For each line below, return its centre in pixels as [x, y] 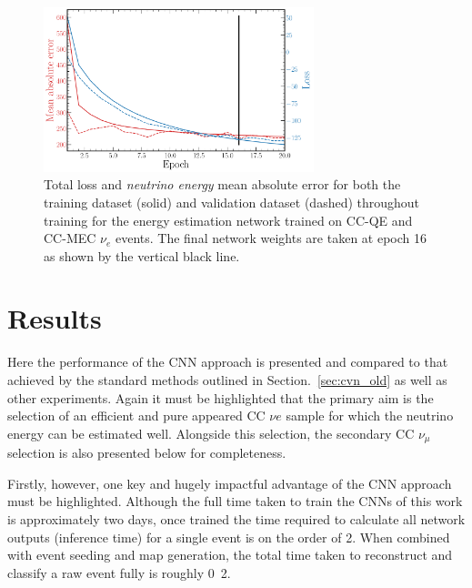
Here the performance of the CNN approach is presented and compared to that [228, 362]
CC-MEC [70, 238]
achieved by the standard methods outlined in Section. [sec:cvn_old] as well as [227, 380]
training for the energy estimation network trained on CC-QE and [228, 220]
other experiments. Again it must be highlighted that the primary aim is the [221, 397]
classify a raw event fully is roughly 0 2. [119, 572]
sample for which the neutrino [370, 416]
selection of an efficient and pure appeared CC [136, 416]
